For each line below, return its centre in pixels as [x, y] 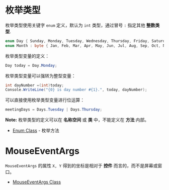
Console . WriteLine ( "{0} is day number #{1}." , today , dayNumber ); [76, 90]
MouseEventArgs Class [37, 182]
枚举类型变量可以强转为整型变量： [40, 75]
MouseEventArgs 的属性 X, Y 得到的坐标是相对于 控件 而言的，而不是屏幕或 [81, 166]
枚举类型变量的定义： [27, 56]
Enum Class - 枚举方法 [36, 131]
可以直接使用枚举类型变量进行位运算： [45, 100]
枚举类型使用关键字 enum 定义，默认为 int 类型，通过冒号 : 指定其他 [75, 25]
